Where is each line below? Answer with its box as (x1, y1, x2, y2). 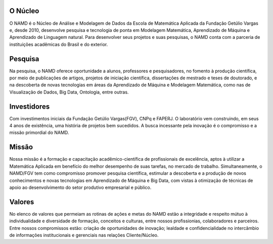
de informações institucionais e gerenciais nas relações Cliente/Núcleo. (9, 232, 159, 238)
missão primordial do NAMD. (9, 129, 69, 136)
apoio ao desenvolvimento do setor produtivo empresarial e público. (9, 184, 152, 190)
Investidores (9, 102, 50, 111)
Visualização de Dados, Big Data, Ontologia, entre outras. (9, 89, 129, 95)
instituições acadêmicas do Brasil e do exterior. (9, 41, 108, 47)
